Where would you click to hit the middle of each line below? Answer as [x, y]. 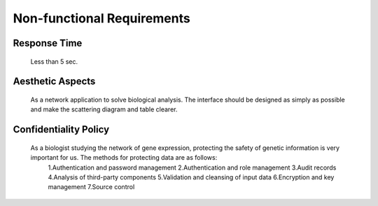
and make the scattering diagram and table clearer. [104, 109]
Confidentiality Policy [61, 130]
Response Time [48, 43]
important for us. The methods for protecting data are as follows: [124, 158]
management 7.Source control [91, 187]
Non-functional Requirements [101, 18]
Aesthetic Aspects [54, 82]
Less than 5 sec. [54, 61]
